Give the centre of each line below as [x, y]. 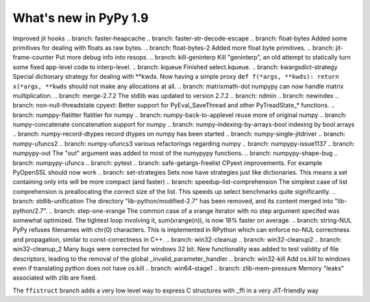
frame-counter [33, 58]
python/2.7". [30, 211]
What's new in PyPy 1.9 [81, 18]
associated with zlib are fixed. [55, 278]
